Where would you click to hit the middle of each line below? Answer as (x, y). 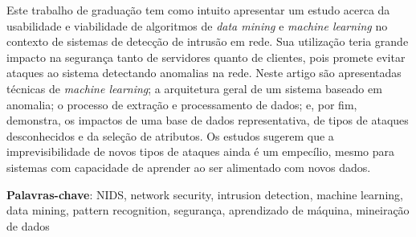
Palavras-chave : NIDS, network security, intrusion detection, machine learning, (205, 194)
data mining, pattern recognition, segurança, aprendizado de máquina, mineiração (208, 210)
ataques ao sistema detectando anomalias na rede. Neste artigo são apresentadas (204, 73)
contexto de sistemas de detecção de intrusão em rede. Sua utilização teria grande (208, 41)
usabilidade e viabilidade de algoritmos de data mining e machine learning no (197, 25)
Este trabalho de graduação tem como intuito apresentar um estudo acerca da (198, 10)
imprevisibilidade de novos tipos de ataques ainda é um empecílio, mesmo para (201, 151)
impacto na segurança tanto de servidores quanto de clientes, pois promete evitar (206, 57)
